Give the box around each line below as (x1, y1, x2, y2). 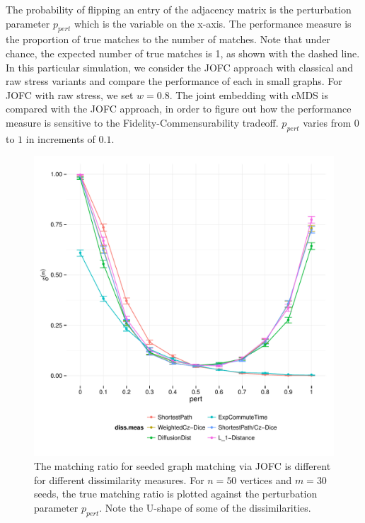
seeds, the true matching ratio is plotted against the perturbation (34, 486, 318, 501)
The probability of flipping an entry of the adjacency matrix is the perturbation (6, 2, 352, 16)
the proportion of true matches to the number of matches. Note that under (6, 32, 330, 47)
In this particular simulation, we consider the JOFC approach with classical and (6, 59, 353, 74)
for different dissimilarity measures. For (34, 472, 204, 487)
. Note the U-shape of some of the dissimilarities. (99, 500, 311, 515)
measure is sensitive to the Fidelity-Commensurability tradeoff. (6, 115, 279, 130)
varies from (303, 115, 352, 130)
